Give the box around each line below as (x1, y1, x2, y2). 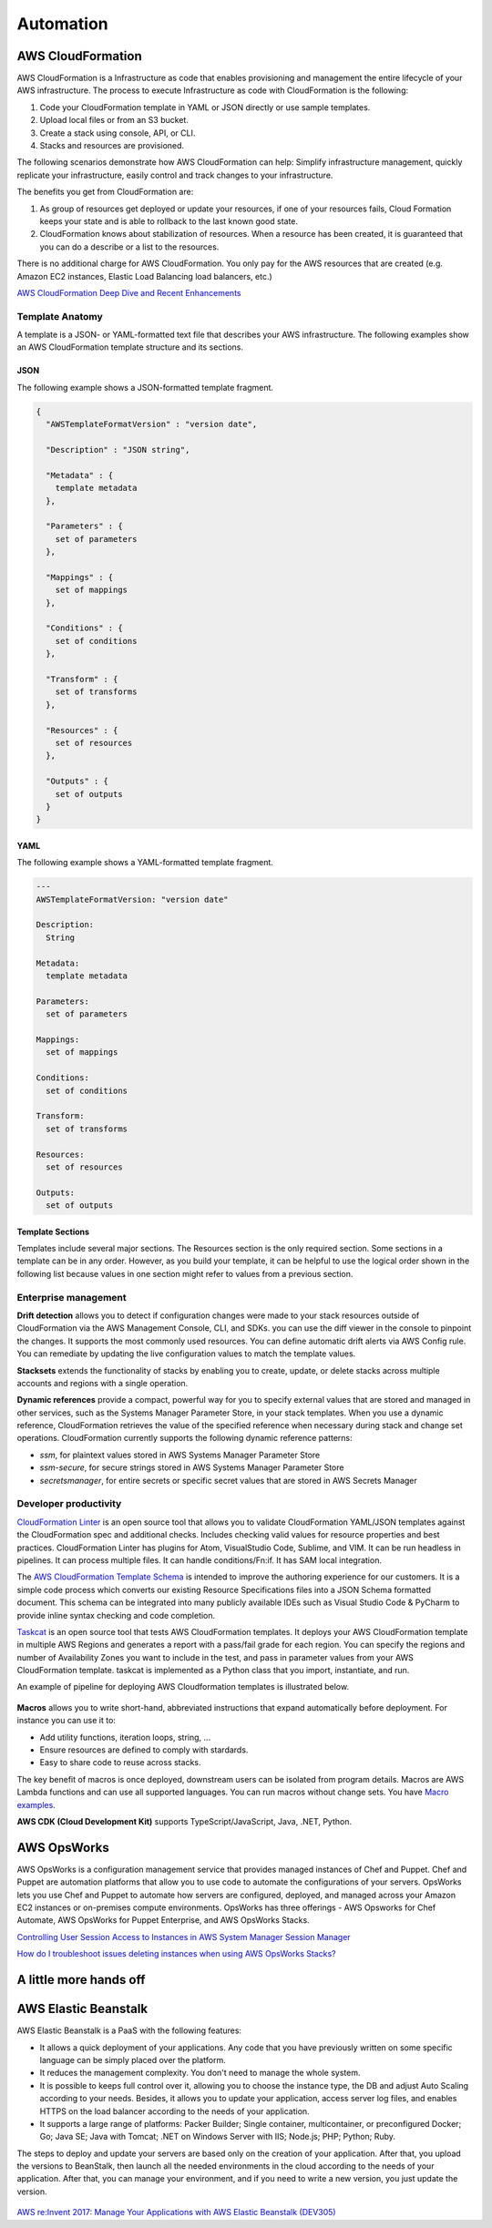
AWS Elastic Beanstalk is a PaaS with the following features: (16, 2025, 241, 2036)
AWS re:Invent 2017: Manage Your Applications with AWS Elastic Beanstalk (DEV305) (16, 2207, 336, 2218)
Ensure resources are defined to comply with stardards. (39, 1744, 249, 1755)
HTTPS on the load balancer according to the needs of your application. (39, 2105, 310, 2117)
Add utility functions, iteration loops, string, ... (39, 1732, 211, 1743)
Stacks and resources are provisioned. (39, 140, 185, 151)
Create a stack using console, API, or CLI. (39, 128, 196, 138)
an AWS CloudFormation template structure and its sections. (16, 342, 243, 353)
